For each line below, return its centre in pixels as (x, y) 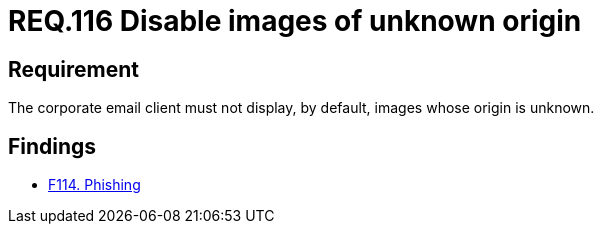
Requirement (74, 69)
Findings (52, 146)
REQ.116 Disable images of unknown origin (295, 21)
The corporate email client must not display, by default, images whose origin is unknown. (301, 108)
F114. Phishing (94, 185)
